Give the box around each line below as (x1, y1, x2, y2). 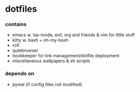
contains (5, 21, 27, 28)
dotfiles (5, 3, 37, 15)
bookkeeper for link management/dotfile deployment (12, 53, 120, 59)
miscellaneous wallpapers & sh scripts (12, 58, 90, 64)
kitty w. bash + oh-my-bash (12, 37, 69, 43)
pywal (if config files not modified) (12, 81, 82, 87)
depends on (5, 70, 35, 77)
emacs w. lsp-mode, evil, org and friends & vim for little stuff (12, 32, 135, 38)
